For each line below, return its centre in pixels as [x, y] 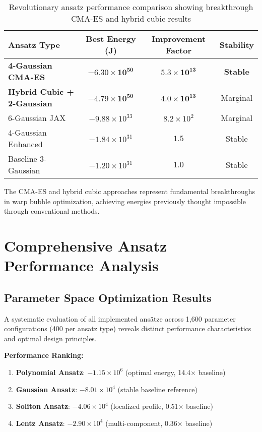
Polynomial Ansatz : [50, 372]
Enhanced [25, 144]
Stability [237, 44]
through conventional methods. [52, 211]
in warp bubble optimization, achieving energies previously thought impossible [125, 201]
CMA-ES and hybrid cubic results [131, 18]
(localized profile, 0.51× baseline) [162, 406]
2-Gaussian [30, 103]
